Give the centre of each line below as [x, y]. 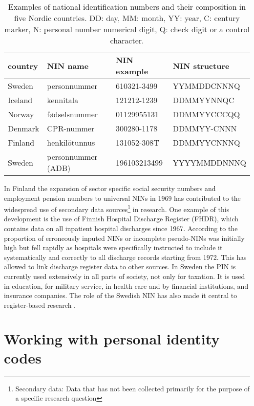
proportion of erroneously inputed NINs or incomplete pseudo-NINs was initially [124, 238]
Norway [21, 114]
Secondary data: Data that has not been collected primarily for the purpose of [133, 388]
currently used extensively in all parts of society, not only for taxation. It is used [125, 276]
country [23, 65]
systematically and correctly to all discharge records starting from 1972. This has [125, 257]
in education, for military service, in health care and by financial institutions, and [126, 286]
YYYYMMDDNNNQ [209, 162]
